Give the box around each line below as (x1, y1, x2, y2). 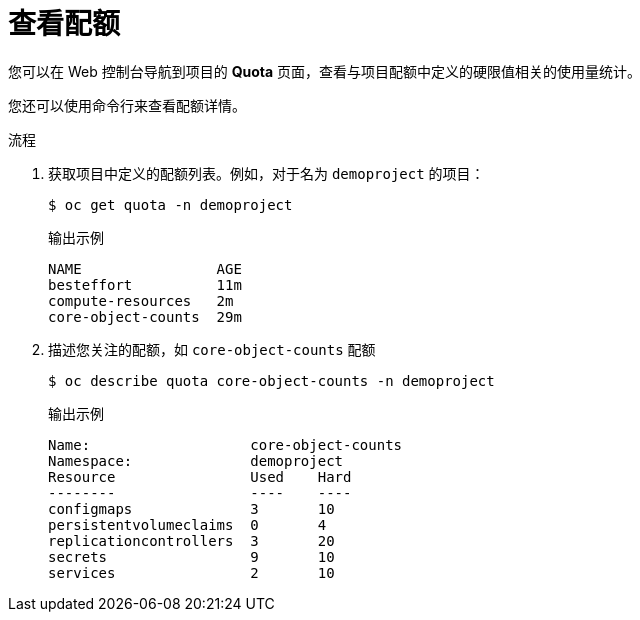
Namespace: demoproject (48, 452, 344, 469)
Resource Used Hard (48, 468, 352, 485)
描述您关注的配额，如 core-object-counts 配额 (48, 340, 376, 358)
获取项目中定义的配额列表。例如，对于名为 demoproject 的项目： (48, 164, 485, 182)
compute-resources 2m (48, 292, 234, 309)
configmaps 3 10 (48, 500, 335, 517)
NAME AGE (48, 260, 242, 277)
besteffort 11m (48, 276, 242, 293)
